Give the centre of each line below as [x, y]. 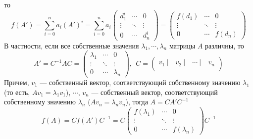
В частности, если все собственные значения [72, 45]
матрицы [182, 45]
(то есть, [17, 92]
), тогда [137, 102]
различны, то [225, 45]
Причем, [17, 82]
